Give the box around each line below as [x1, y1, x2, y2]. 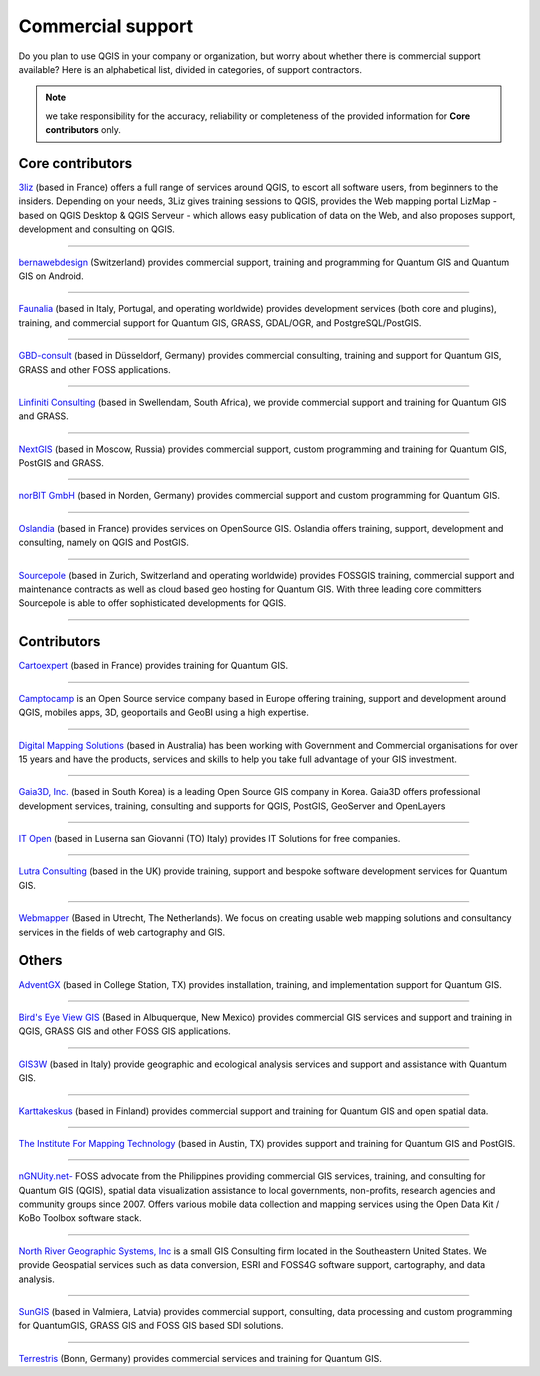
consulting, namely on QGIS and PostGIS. [18, 536, 190, 549]
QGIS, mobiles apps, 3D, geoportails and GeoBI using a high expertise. [18, 706, 309, 719]
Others [18, 952, 63, 969]
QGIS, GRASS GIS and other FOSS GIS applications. [18, 1025, 232, 1037]
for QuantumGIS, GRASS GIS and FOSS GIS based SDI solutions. [18, 1320, 284, 1332]
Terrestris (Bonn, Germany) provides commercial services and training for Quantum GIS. [18, 1352, 382, 1364]
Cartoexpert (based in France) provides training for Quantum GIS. [18, 660, 289, 672]
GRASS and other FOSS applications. [18, 363, 171, 375]
